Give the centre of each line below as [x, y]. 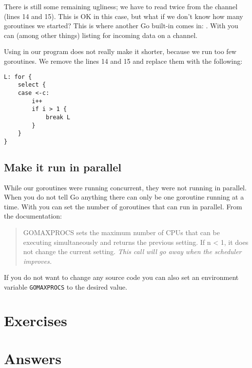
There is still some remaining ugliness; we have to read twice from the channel [121, 6]
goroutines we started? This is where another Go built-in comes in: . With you [121, 26]
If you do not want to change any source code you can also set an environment [121, 277]
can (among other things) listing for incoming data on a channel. [101, 35]
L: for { [18, 77]
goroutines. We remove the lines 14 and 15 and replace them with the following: [123, 61]
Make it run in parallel [63, 167]
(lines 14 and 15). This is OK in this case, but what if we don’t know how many [124, 16]
